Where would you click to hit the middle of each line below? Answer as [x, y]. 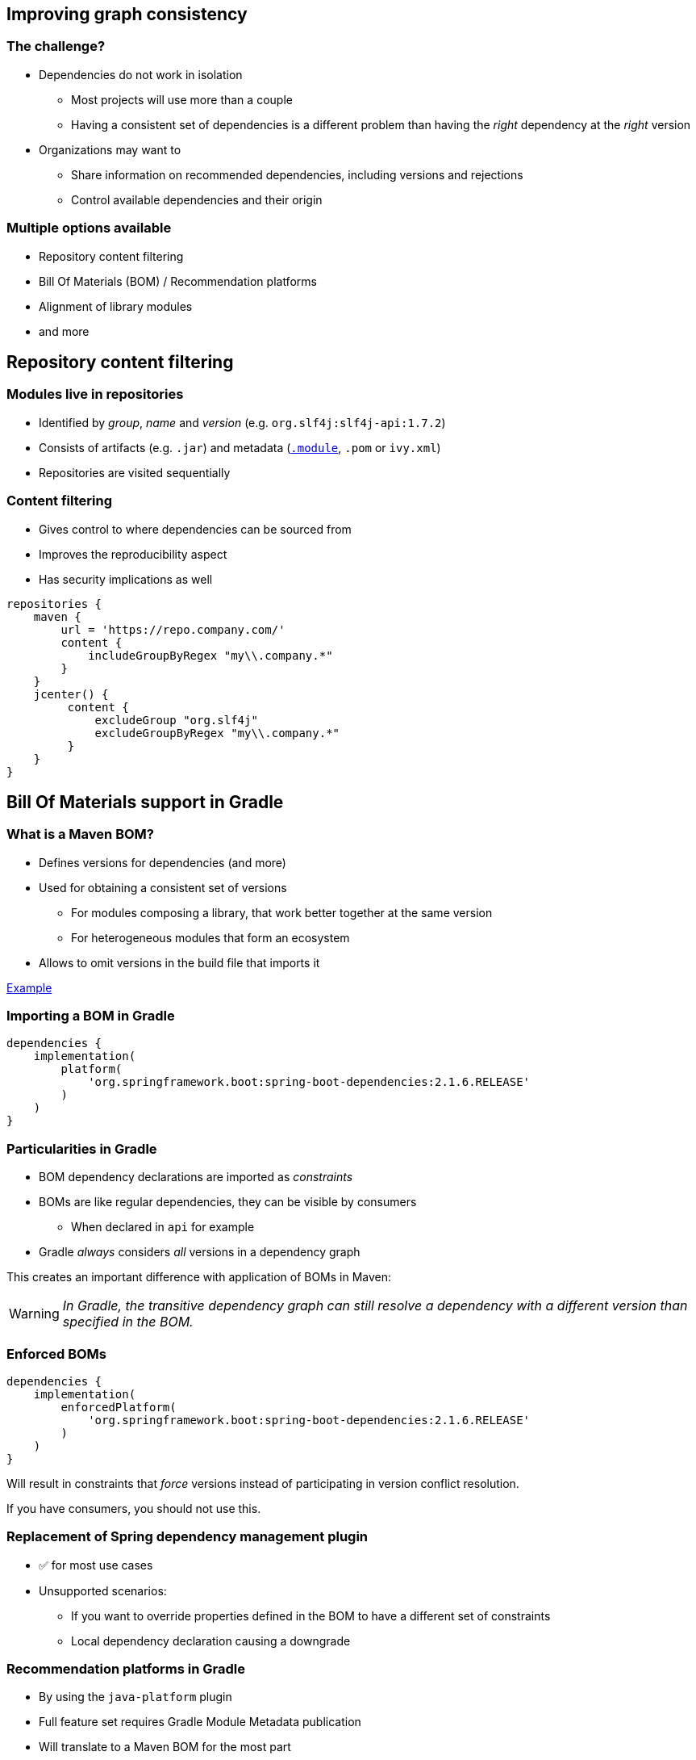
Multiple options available [89, 228]
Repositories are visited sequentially [135, 472]
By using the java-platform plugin [135, 1697]
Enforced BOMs [56, 1354]
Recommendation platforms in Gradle [126, 1669]
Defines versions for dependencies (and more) [163, 862]
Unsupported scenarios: [103, 1590]
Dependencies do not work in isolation [141, 74]
